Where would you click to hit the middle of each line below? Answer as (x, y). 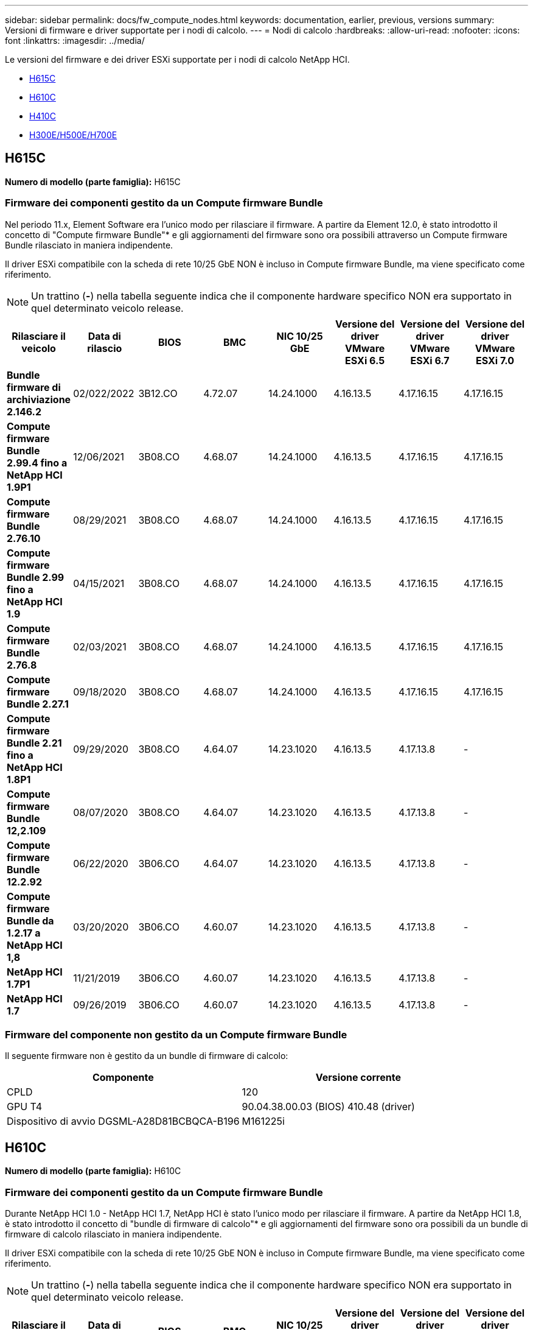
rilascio (105, 348)
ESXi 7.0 (495, 360)
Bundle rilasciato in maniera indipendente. (89, 245)
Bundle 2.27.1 (38, 704)
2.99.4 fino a (37, 463)
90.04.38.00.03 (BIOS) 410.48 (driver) (328, 1107)
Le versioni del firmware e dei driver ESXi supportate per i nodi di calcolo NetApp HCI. (177, 59)
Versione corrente (358, 1078)
